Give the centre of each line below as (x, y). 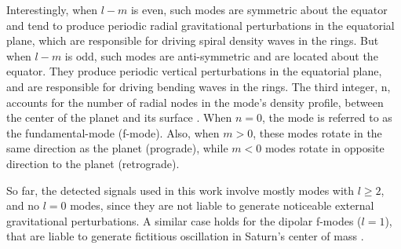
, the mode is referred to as (327, 117)
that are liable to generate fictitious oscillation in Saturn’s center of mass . (185, 236)
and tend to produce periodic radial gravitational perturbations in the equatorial (200, 25)
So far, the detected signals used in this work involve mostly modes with (180, 190)
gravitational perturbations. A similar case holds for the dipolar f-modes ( (184, 220)
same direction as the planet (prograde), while (117, 148)
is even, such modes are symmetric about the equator (259, 9)
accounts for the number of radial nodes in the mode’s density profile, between (195, 102)
